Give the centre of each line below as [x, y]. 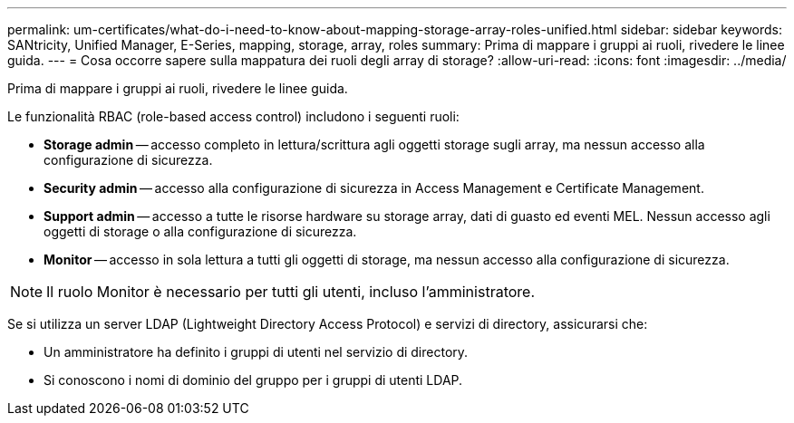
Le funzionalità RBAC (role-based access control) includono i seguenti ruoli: [233, 116]
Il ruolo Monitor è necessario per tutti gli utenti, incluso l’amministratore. [290, 292]
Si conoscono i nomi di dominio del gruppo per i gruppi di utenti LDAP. [253, 380]
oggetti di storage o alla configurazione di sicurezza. [200, 231]
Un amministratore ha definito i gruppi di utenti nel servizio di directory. [256, 352]
